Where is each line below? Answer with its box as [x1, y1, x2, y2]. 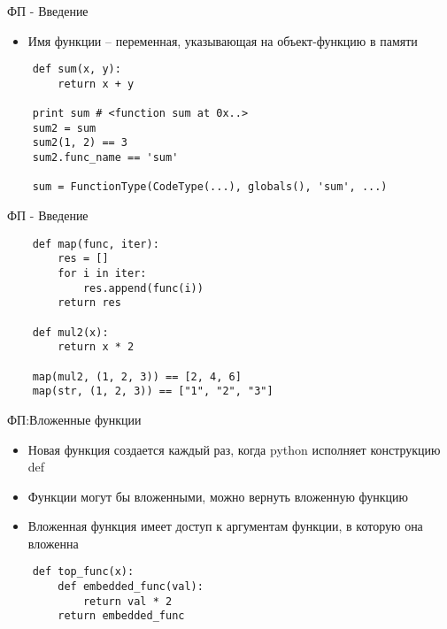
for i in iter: [58, 267, 147, 280]
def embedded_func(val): [58, 580, 204, 594]
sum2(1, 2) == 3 [32, 136, 128, 150]
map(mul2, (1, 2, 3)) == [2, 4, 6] [32, 370, 242, 383]
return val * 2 [82, 594, 173, 608]
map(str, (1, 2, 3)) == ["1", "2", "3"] [32, 385, 274, 398]
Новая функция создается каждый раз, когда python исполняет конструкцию [27, 440, 441, 458]
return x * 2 [58, 341, 135, 354]
